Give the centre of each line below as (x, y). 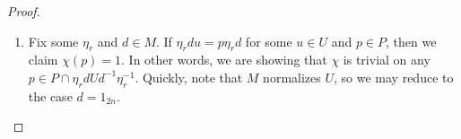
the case (50, 96)
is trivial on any (387, 60)
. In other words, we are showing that (224, 60)
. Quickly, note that (189, 77)
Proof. (24, 11)
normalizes (292, 77)
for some (269, 41)
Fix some (53, 41)
